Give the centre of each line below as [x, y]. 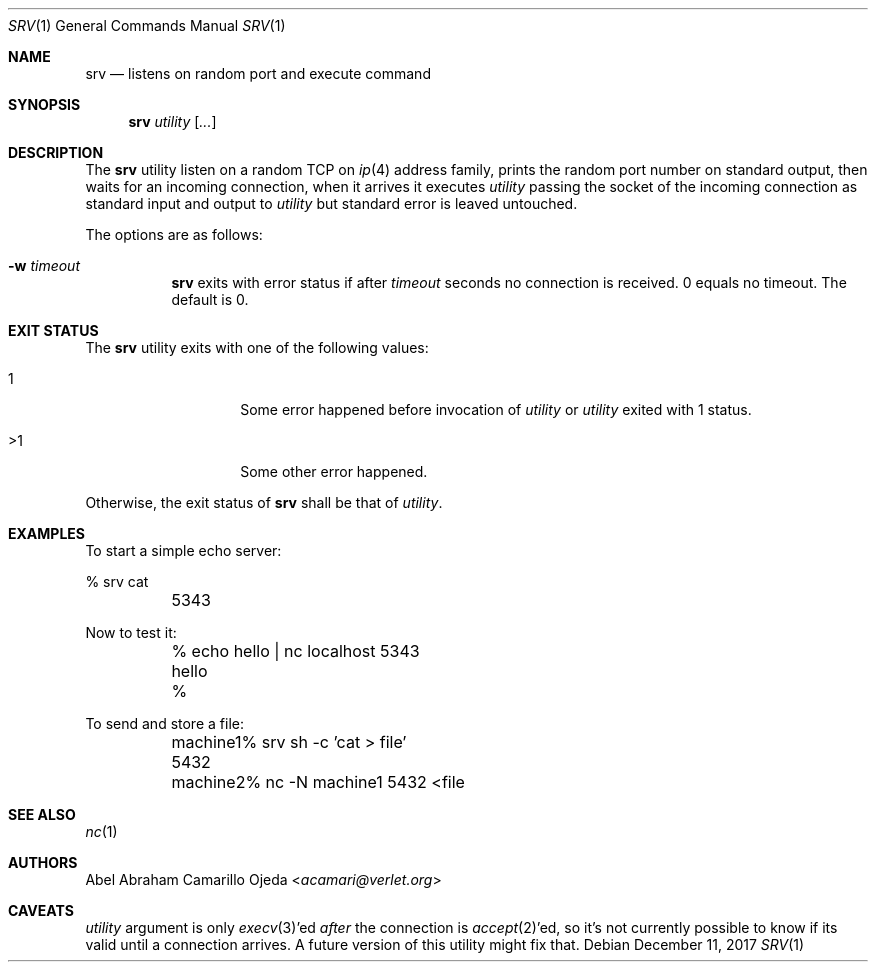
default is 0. [210, 299]
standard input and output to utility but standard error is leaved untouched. [331, 203]
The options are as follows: [174, 234]
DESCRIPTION [56, 152]
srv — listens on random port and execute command [258, 73]
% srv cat [117, 581]
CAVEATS [41, 910]
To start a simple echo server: [183, 550]
